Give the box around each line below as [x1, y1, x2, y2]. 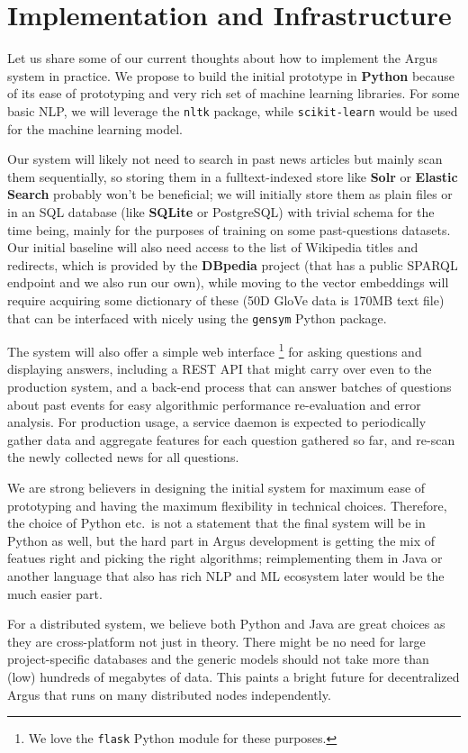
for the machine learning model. [7, 119, 183, 138]
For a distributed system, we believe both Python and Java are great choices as [7, 614, 445, 633]
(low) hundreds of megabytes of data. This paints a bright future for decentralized [7, 667, 460, 685]
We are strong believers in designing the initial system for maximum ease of [7, 477, 426, 496]
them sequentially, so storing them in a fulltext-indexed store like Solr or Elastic [7, 167, 458, 186]
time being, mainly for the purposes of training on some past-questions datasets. [7, 220, 451, 239]
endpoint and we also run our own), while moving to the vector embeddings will [7, 273, 449, 292]
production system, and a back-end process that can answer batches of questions [7, 377, 452, 395]
